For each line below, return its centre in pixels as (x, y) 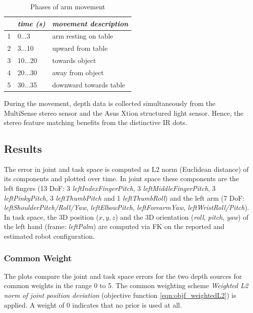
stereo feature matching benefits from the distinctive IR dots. (96, 122)
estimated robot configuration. (49, 236)
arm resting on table (83, 36)
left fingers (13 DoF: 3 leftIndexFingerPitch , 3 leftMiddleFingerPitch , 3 (110, 188)
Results (23, 149)
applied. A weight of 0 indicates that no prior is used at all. (93, 304)
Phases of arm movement (68, 6)
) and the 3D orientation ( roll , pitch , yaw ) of (182, 217)
